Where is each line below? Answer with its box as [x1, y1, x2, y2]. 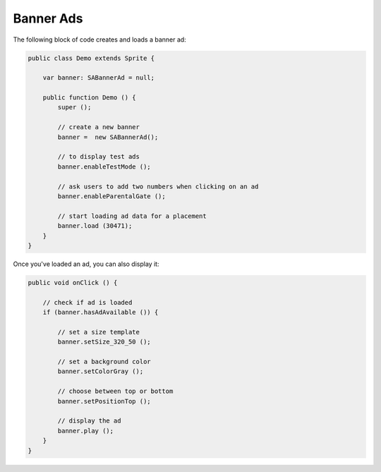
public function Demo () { [42, 94, 137, 102]
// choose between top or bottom [57, 387, 174, 395]
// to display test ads [57, 152, 140, 161]
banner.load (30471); [57, 222, 133, 230]
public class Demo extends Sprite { [28, 54, 155, 62]
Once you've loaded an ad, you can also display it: [13, 260, 159, 268]
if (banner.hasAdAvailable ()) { [42, 308, 159, 317]
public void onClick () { [28, 279, 118, 286]
